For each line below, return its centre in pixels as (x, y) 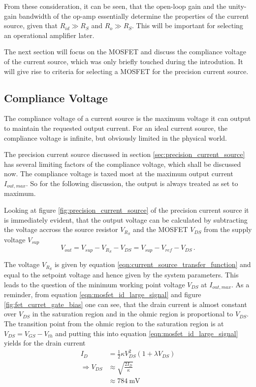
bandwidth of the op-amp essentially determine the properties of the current (134, 16)
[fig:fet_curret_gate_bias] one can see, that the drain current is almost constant (126, 304)
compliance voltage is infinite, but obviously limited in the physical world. (115, 137)
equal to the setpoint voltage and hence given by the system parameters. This (121, 275)
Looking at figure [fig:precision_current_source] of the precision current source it (127, 210)
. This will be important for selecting (188, 25)
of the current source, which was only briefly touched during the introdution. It (124, 61)
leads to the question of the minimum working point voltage (95, 284)
